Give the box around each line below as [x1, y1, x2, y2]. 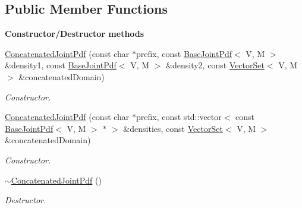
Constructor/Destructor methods [5, 27, 144, 40]
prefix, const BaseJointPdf [136, 47, 232, 59]
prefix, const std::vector [136, 111, 222, 123]
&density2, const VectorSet [166, 59, 265, 71]
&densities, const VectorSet [123, 122, 223, 134]
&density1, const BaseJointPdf [5, 59, 117, 71]
